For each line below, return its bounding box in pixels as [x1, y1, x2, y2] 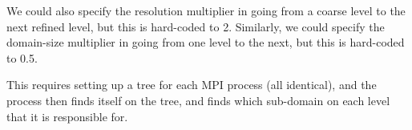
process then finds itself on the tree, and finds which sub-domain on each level [6, 91, 390, 108]
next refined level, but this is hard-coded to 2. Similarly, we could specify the [6, 18, 385, 35]
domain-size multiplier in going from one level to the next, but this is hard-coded [6, 34, 405, 51]
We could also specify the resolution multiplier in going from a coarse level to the [6, 2, 406, 18]
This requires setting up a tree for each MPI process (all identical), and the [6, 76, 377, 93]
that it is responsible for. [6, 108, 128, 124]
